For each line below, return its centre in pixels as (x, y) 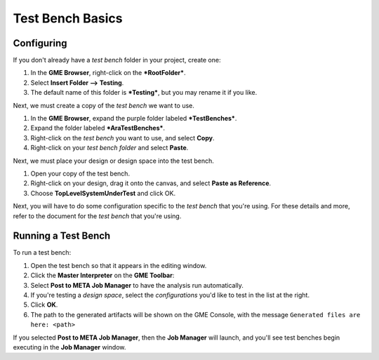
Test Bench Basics (68, 18)
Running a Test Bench (62, 236)
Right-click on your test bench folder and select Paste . (109, 148)
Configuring (40, 43)
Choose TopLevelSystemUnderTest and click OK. (103, 193)
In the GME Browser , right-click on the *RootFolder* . (108, 73)
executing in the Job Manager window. (69, 347)
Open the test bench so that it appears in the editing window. (119, 265)
